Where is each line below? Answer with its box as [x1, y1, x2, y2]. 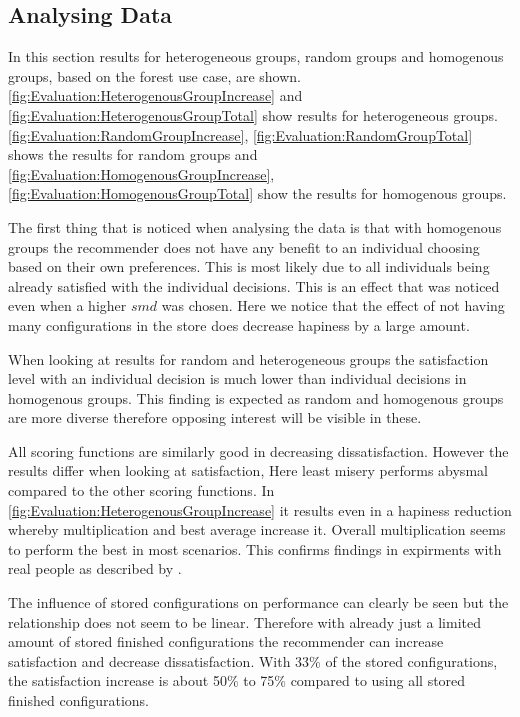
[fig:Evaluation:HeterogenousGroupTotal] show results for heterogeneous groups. [8, 104, 498, 125]
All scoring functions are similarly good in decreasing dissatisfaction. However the [8, 440, 509, 461]
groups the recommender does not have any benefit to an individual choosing [8, 236, 480, 257]
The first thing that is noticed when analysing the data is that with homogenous [8, 216, 502, 237]
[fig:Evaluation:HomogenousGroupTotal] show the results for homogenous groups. [8, 183, 507, 204]
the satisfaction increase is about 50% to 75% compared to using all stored [8, 670, 466, 691]
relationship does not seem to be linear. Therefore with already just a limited [8, 611, 482, 632]
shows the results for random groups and [8, 144, 258, 165]
